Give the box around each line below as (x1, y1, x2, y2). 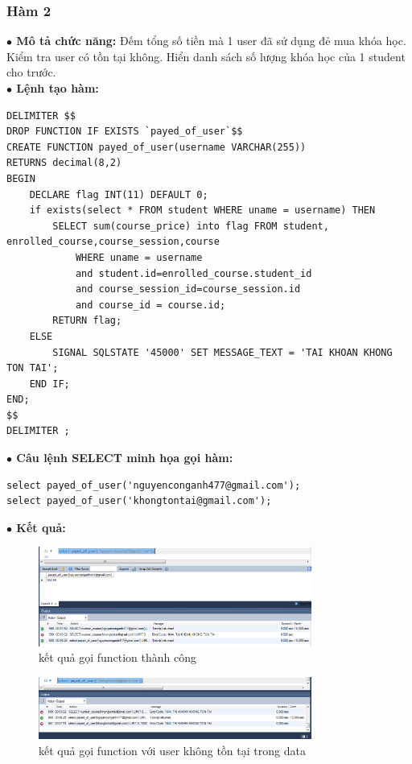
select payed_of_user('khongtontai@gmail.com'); (6, 495, 272, 507)
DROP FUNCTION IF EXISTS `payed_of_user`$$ (6, 126, 243, 138)
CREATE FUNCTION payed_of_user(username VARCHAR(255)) (6, 141, 307, 153)
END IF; (29, 378, 70, 390)
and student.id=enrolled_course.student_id (75, 267, 312, 279)
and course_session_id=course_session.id (75, 283, 301, 295)
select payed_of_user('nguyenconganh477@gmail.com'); (6, 479, 301, 491)
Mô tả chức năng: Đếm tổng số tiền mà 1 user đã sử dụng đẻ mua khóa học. (16, 32, 406, 49)
